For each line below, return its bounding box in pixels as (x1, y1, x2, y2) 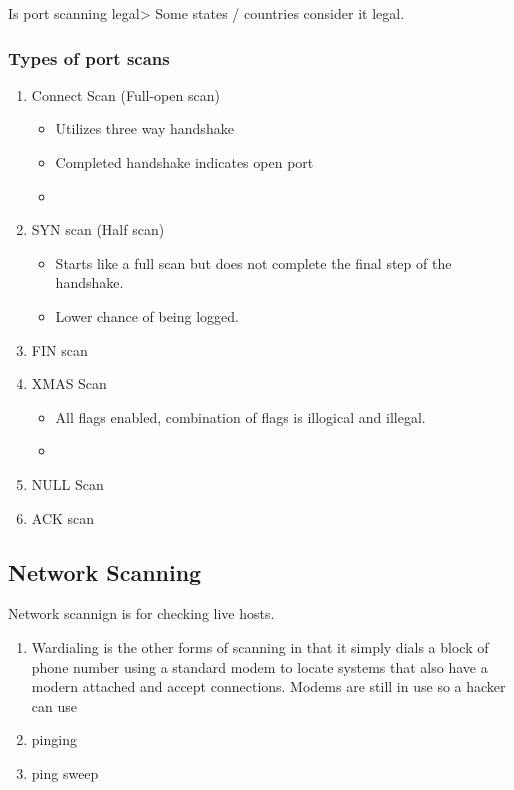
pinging (31, 729, 77, 750)
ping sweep (31, 762, 99, 783)
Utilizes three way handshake (55, 118, 234, 139)
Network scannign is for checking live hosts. (8, 603, 275, 624)
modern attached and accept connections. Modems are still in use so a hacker (31, 676, 506, 697)
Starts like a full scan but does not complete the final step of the (55, 252, 452, 273)
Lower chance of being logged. (55, 305, 239, 326)
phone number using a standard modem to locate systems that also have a (31, 656, 488, 677)
